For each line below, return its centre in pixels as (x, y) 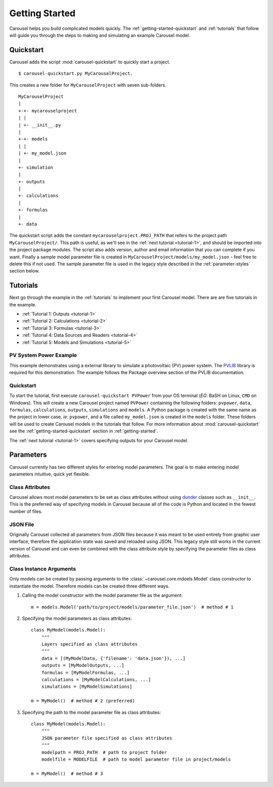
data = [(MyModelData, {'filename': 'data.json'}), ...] (113, 658)
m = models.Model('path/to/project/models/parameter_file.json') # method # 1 (132, 607)
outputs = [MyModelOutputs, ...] (83, 665)
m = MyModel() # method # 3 (67, 773)
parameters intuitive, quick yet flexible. (50, 474)
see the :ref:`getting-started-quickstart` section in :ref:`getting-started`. (84, 431)
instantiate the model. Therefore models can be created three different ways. (89, 586)
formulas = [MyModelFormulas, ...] (85, 673)
